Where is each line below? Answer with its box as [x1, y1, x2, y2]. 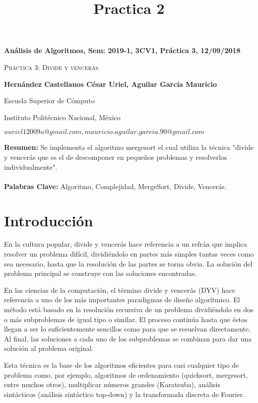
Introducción [4, 210, 93, 230]
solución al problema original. [4, 343, 94, 353]
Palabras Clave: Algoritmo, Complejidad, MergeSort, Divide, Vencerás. [4, 181, 227, 191]
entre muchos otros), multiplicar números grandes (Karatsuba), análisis [4, 379, 220, 390]
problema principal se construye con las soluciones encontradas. [4, 268, 197, 278]
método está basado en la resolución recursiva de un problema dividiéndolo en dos [4, 304, 254, 314]
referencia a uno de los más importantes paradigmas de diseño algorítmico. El [4, 294, 240, 305]
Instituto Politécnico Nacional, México [4, 112, 121, 122]
